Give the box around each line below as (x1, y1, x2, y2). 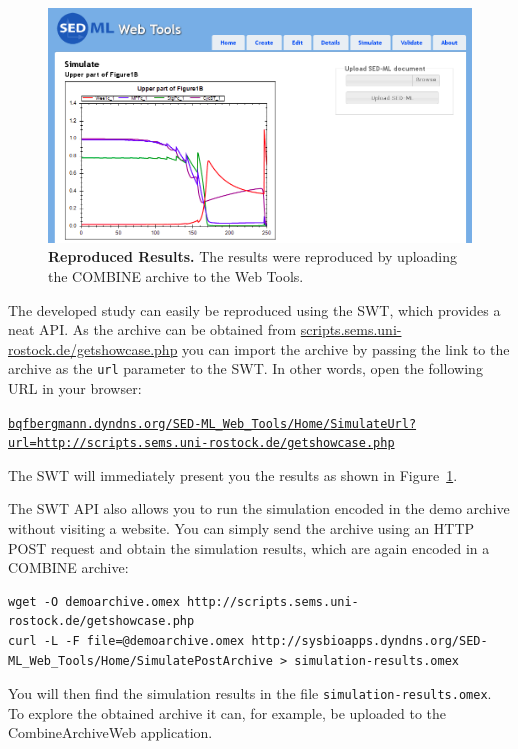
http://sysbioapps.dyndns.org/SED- (251, 634, 488, 649)
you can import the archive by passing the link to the (182, 338, 510, 359)
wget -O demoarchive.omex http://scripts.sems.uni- (8, 594, 359, 609)
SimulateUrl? (330, 416, 417, 431)
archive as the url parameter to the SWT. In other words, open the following (8, 358, 483, 379)
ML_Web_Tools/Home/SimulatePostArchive (8, 653, 273, 668)
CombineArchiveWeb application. (8, 722, 213, 743)
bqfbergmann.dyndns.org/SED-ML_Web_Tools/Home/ (8, 416, 331, 431)
